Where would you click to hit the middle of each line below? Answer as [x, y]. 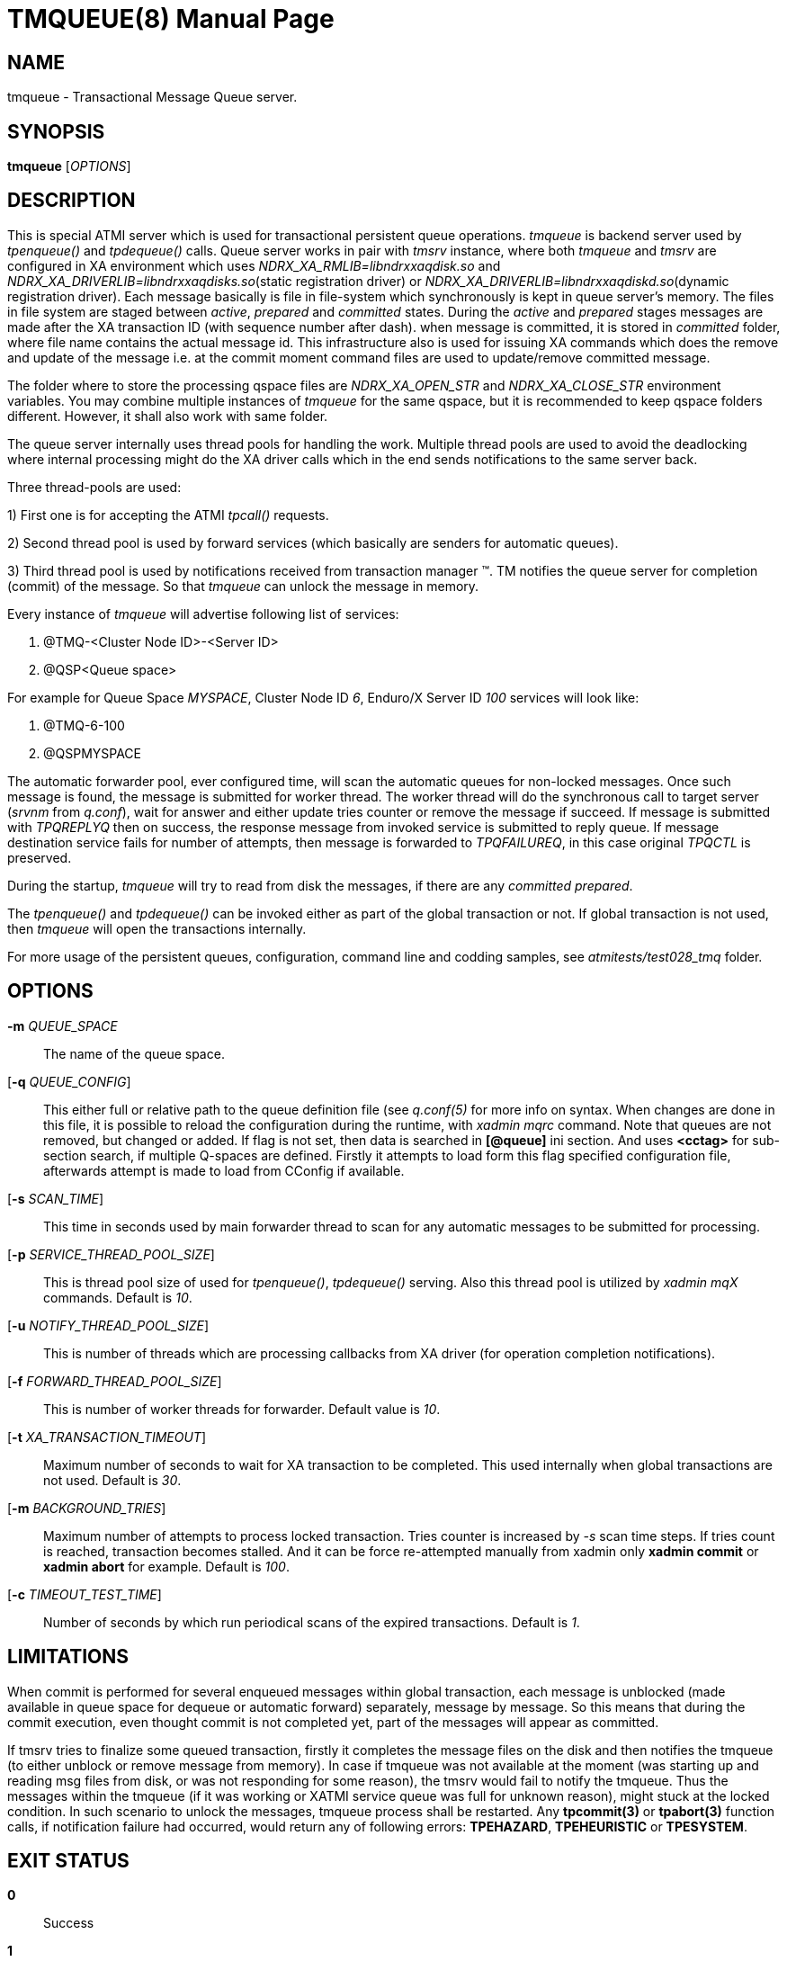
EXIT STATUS [68, 1860]
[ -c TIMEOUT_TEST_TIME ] [85, 1594]
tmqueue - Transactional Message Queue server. [152, 97]
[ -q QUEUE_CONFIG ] [69, 1081]
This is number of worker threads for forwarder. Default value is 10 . [242, 1409]
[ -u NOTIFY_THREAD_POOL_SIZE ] [108, 1325]
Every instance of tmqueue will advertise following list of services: [203, 613]
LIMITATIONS [68, 1657]
